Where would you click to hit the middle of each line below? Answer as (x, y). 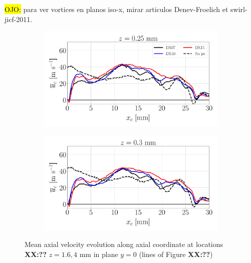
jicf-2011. (19, 19)
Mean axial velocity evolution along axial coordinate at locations (124, 244)
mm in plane (99, 254)
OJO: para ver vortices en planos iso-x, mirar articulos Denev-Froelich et (116, 9)
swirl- (239, 9)
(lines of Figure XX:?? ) (176, 254)
